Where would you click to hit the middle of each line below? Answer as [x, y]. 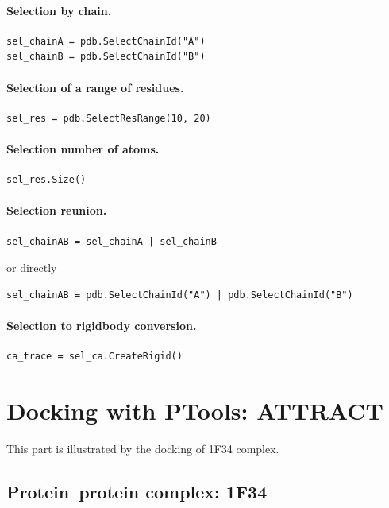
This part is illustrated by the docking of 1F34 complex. [143, 448]
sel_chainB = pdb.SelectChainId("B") [106, 57]
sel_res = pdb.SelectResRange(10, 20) [109, 118]
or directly [32, 268]
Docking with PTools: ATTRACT [195, 410]
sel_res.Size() [46, 180]
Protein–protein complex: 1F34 [137, 491]
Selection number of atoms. [83, 148]
